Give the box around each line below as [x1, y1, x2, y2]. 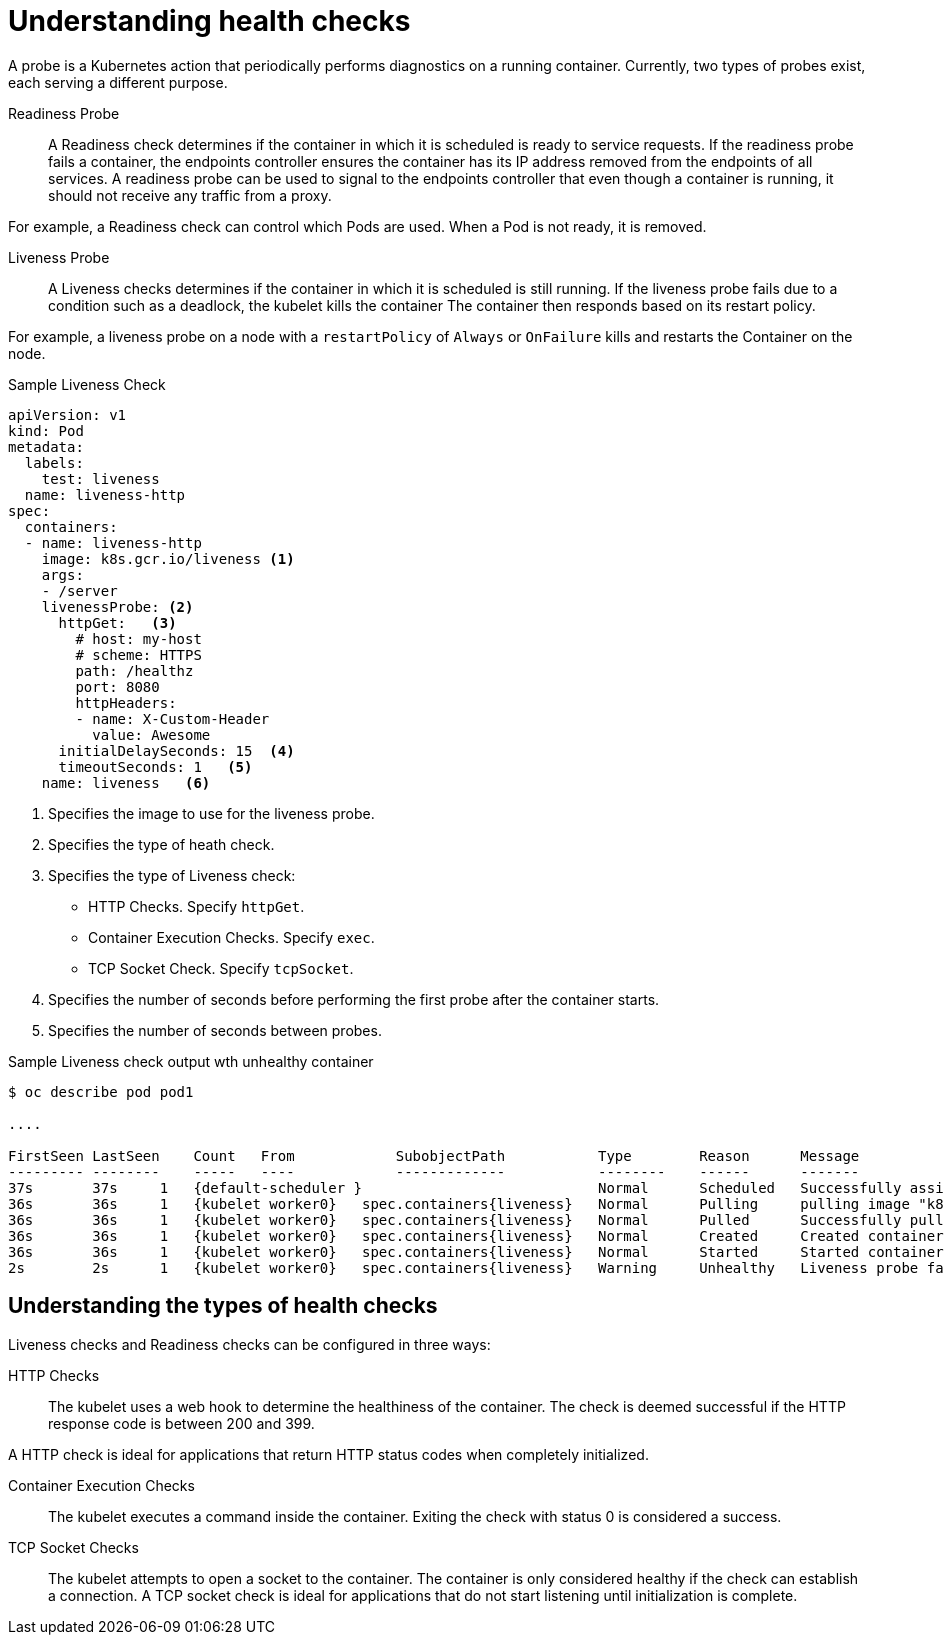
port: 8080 [75, 678, 160, 695]
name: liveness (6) [41, 774, 211, 791]
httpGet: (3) [58, 614, 177, 631]
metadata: [8, 438, 84, 455]
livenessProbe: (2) [41, 598, 194, 615]
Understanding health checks [8, 4, 411, 38]
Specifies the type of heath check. [48, 835, 275, 853]
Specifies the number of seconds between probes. [48, 1021, 382, 1039]
